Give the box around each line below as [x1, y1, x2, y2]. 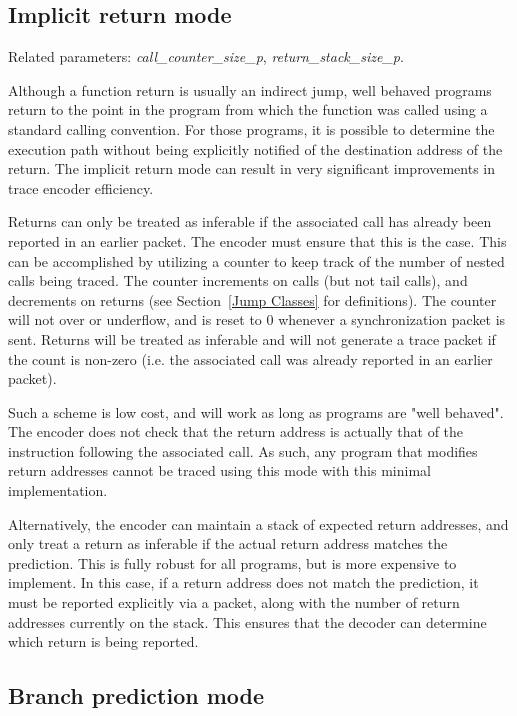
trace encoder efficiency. [8, 177, 154, 198]
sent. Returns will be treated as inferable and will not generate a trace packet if [8, 328, 496, 349]
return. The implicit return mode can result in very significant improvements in [8, 158, 496, 179]
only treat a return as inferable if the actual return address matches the [8, 533, 448, 554]
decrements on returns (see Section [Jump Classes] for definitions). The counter [8, 289, 497, 310]
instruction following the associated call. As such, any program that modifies [8, 440, 478, 461]
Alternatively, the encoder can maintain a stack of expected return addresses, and [8, 513, 509, 534]
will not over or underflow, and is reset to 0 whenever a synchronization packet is [8, 309, 506, 330]
